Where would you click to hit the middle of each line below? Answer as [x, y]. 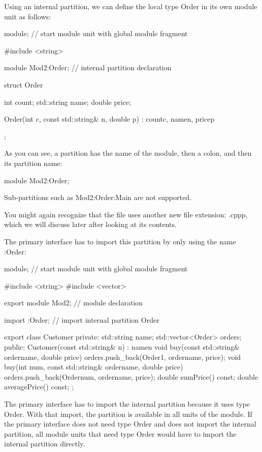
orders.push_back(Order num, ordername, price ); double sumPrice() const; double [131, 376]
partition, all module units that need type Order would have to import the [120, 433]
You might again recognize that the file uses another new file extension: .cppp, [126, 214]
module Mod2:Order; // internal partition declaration [88, 67]
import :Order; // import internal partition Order [82, 319]
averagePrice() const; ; [39, 387]
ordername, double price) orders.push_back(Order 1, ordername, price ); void [123, 357]
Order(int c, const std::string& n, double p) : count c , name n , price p [109, 119]
